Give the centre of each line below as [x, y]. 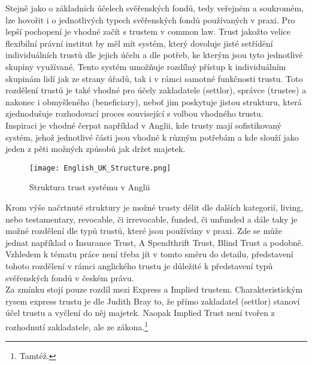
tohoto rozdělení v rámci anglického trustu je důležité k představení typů [139, 265]
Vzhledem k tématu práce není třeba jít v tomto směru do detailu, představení [149, 254]
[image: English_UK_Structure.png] [100, 168]
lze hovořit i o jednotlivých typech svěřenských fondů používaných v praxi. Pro [150, 19]
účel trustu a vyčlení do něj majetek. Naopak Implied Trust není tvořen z [140, 313]
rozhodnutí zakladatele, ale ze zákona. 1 [77, 326]
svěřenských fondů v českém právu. [70, 277]
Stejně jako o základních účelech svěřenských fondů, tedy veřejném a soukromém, [155, 8]
